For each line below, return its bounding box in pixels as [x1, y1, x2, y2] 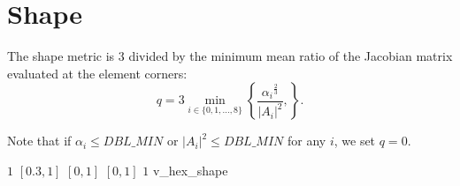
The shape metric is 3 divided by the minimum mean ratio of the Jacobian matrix [7, 47, 453, 65]
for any [287, 131, 326, 150]
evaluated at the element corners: [7, 63, 188, 82]
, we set [333, 131, 376, 150]
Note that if [7, 131, 72, 150]
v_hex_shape [152, 160, 228, 179]
